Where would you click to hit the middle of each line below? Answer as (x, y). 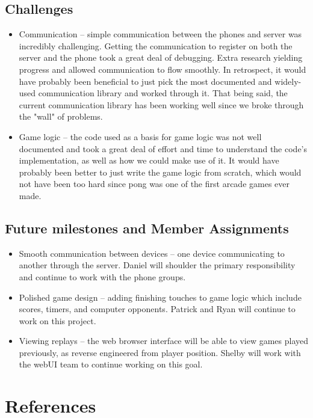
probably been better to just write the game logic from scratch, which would (160, 172)
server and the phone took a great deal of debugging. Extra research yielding (161, 57)
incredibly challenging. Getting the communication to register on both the (156, 45)
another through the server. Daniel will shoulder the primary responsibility (157, 265)
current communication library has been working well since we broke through (161, 104)
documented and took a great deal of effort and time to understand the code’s (163, 148)
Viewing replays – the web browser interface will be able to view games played (164, 341)
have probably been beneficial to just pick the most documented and (145, 81)
